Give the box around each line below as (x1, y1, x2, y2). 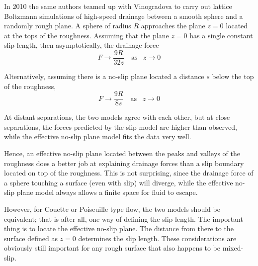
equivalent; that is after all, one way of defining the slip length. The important (4, 213, 243, 224)
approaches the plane (141, 20, 205, 31)
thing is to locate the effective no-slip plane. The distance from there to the (4, 223, 234, 234)
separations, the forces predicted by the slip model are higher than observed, (4, 121, 237, 132)
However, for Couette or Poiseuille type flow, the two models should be (4, 204, 220, 214)
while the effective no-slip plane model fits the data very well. (4, 131, 191, 142)
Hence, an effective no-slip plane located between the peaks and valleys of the (4, 148, 241, 159)
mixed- (222, 243, 244, 253)
